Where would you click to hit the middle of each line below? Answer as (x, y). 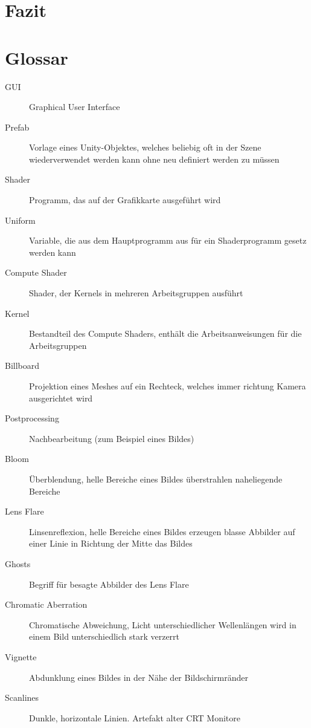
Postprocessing (32, 418)
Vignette (21, 656)
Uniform (20, 220)
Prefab (17, 127)
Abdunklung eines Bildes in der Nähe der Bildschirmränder (139, 677)
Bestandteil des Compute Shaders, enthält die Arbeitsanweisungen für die (165, 333)
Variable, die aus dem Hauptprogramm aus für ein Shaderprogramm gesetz (168, 240)
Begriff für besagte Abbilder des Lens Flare (109, 584)
